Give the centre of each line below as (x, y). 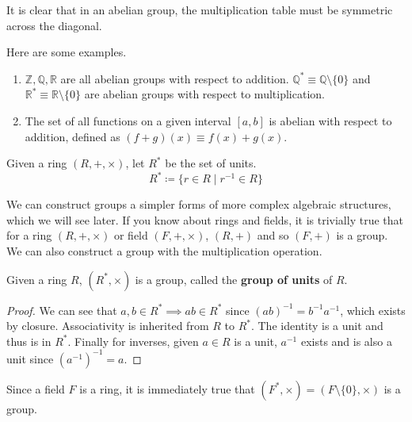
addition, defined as (72, 136)
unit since (30, 358)
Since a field (36, 388)
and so (273, 235)
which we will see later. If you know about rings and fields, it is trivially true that (205, 219)
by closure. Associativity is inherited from (108, 326)
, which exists (373, 310)
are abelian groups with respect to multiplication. (204, 94)
